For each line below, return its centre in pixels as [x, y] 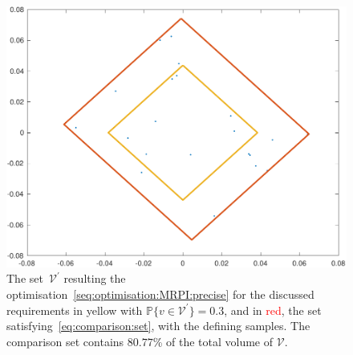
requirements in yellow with [75, 310]
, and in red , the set [273, 310]
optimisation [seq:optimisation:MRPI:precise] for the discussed [160, 294]
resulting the [95, 278]
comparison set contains [65, 341]
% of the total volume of [213, 341]
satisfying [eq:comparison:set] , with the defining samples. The [158, 326]
